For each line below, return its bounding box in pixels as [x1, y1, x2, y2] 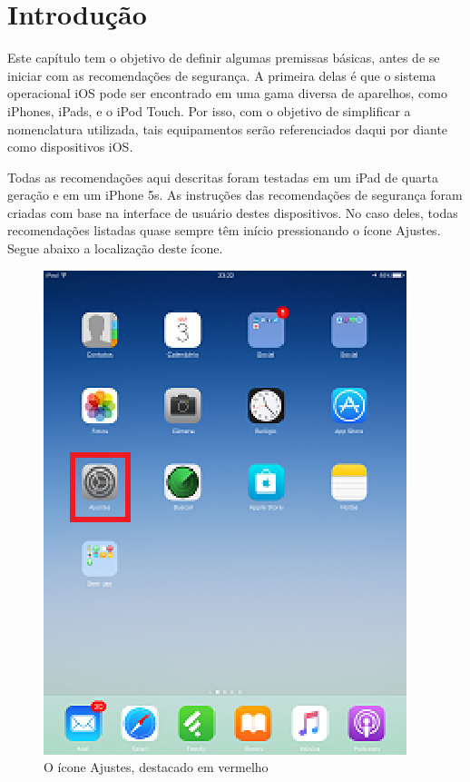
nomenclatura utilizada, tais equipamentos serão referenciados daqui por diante [7, 119, 448, 138]
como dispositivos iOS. [7, 137, 133, 156]
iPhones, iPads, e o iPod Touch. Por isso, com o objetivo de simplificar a [7, 101, 411, 120]
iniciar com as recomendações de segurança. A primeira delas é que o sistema [7, 65, 436, 84]
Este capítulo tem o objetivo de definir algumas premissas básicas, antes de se [7, 48, 440, 67]
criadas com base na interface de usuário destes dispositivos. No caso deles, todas [7, 203, 458, 222]
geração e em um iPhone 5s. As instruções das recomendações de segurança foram [7, 185, 463, 204]
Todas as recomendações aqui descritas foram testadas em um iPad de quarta [7, 167, 438, 186]
